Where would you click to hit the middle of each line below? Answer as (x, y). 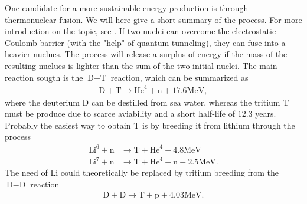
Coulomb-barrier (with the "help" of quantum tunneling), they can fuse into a (145, 42)
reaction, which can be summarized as (179, 77)
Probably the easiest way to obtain (68, 125)
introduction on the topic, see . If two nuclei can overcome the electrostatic (141, 31)
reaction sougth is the (44, 77)
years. (266, 113)
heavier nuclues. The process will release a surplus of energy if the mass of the (146, 54)
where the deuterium (42, 102)
